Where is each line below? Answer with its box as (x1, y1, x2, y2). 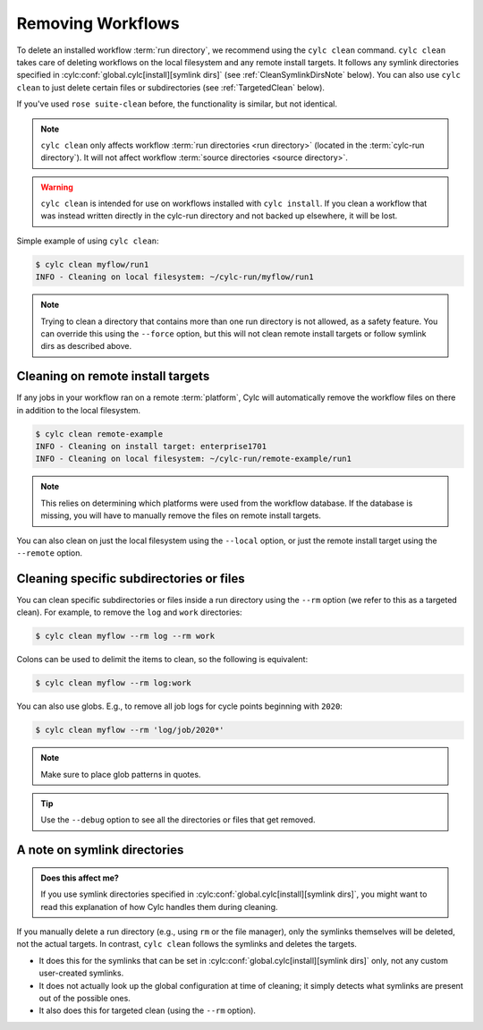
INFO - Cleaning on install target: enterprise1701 (35, 441, 267, 452)
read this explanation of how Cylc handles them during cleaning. (40, 901, 278, 912)
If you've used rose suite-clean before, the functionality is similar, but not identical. (16, 98, 338, 109)
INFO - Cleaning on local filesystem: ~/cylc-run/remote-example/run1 (35, 454, 352, 464)
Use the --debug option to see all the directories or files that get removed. (40, 814, 317, 825)
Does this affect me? (40, 873, 120, 883)
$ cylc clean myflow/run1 (35, 260, 149, 269)
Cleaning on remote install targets (16, 369, 210, 384)
